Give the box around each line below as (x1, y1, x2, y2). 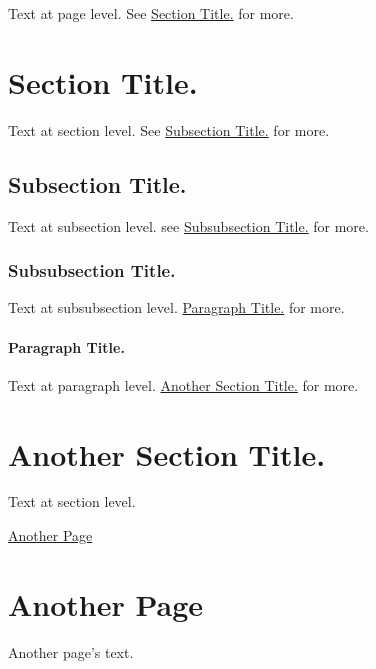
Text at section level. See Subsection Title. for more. (8, 119, 330, 140)
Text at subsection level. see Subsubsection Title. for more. (8, 215, 369, 236)
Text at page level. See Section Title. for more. (8, 3, 294, 23)
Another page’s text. (8, 641, 134, 662)
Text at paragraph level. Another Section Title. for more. (8, 374, 359, 395)
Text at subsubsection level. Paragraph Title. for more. (8, 297, 345, 318)
